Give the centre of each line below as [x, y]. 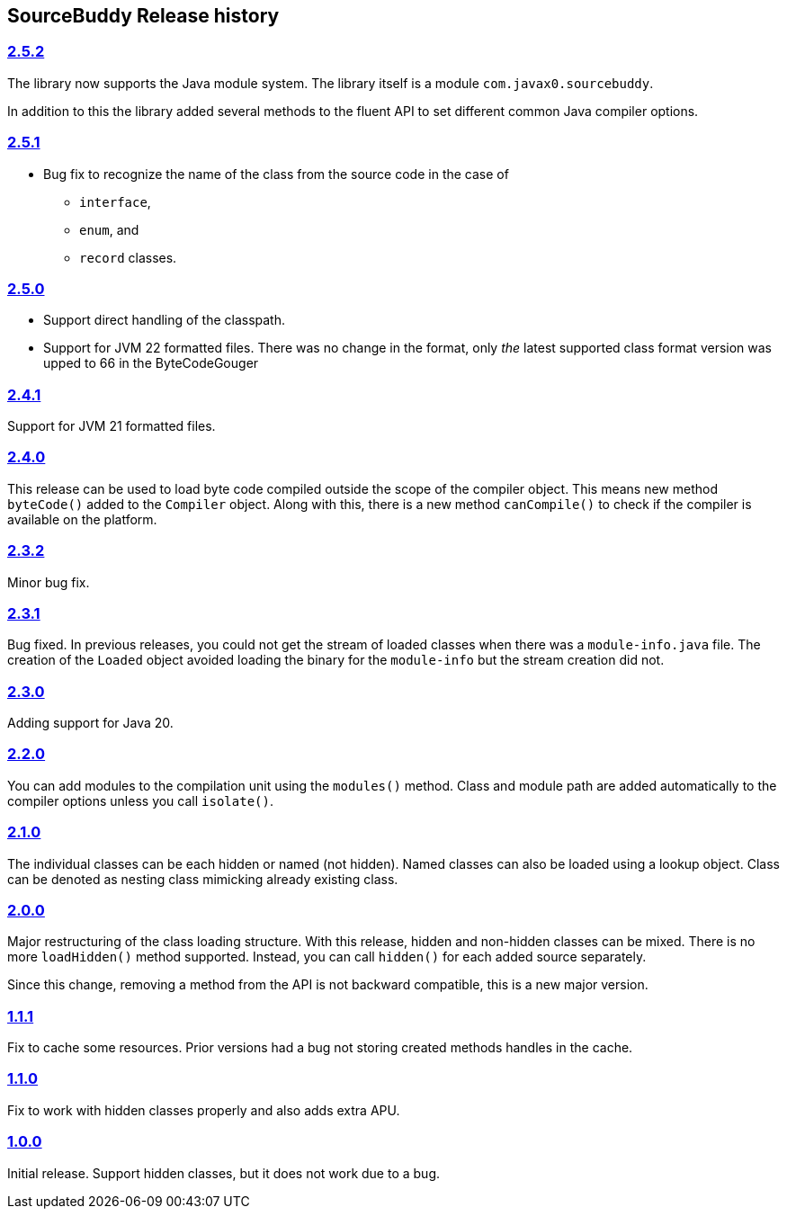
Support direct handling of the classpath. [165, 320]
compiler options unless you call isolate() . [140, 800]
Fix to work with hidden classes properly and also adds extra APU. [204, 1110]
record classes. [128, 257]
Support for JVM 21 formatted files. [112, 426]
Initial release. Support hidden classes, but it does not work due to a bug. [224, 1173]
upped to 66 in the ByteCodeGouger [151, 363]
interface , [115, 201]
